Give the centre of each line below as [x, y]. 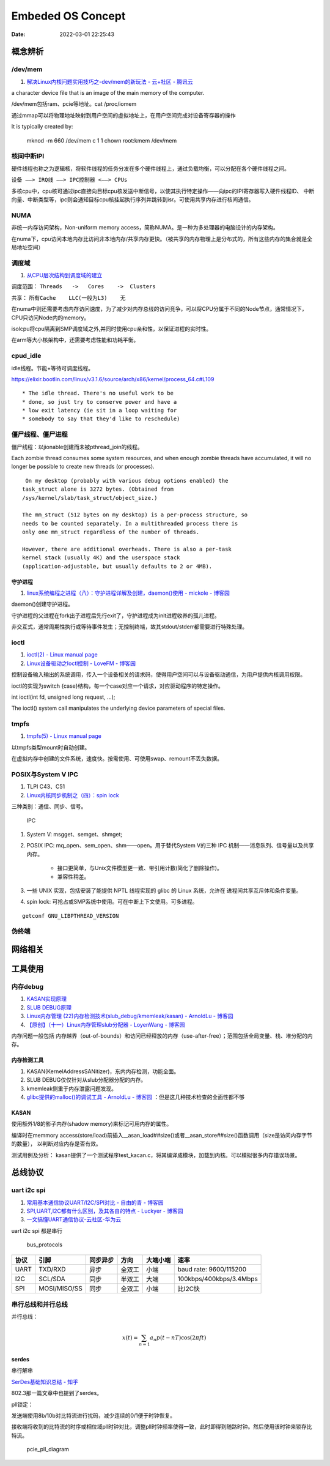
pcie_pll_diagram [48, 1449]
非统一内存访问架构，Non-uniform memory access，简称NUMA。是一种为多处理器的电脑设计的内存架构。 [145, 228]
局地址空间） [28, 247]
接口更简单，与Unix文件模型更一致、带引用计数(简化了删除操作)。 [140, 868]
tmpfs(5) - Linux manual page [64, 736]
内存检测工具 [28, 1060]
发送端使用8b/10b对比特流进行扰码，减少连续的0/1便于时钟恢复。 [93, 1416]
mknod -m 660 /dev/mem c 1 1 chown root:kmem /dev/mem [102, 140]
